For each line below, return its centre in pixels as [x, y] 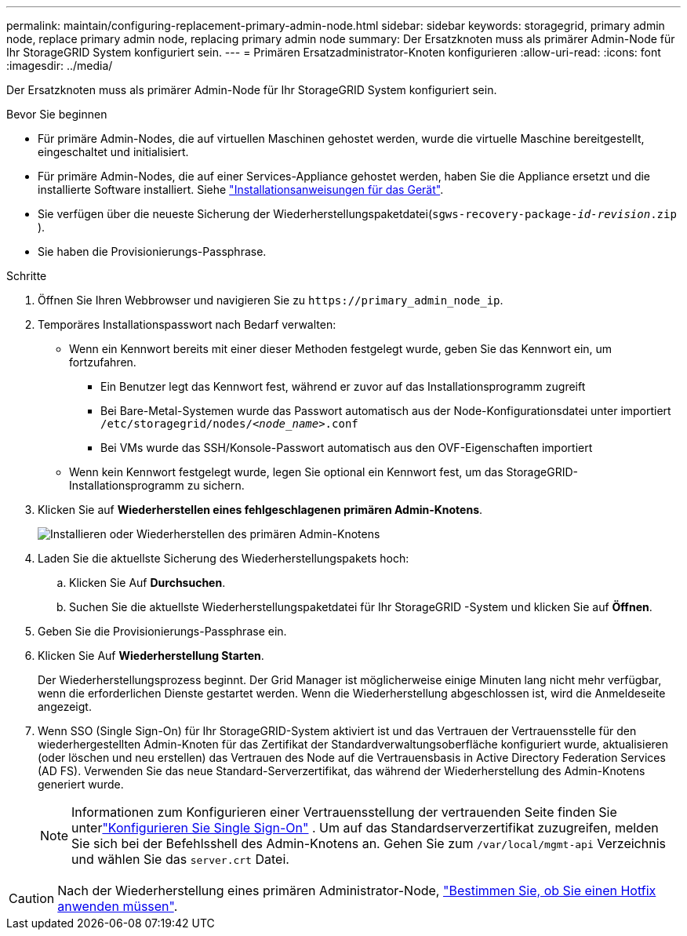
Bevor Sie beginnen [57, 114]
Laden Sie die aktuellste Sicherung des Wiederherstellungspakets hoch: [224, 558]
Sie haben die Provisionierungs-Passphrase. [152, 251]
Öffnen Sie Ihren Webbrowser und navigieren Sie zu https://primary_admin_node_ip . [271, 300]
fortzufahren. [103, 362]
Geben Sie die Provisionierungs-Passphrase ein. [162, 631]
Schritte [27, 276]
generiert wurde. [81, 784]
